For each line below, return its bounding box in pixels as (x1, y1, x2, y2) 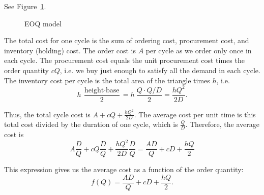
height (84, 86, 104, 94)
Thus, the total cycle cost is (4, 109, 91, 119)
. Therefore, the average (185, 119, 259, 129)
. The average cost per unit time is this (134, 109, 256, 119)
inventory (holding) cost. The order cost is (4, 45, 136, 55)
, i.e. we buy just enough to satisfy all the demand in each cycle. (60, 64, 260, 75)
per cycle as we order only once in (145, 45, 252, 55)
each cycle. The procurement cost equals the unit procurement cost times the (4, 55, 245, 66)
